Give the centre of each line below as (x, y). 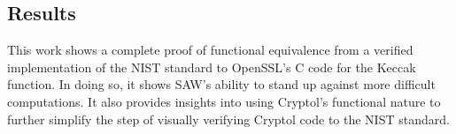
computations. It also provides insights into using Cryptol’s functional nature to (224, 101)
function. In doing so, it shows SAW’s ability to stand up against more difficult (221, 84)
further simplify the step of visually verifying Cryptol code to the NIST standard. (228, 119)
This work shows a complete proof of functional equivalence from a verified (210, 50)
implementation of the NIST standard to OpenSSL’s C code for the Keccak (212, 67)
